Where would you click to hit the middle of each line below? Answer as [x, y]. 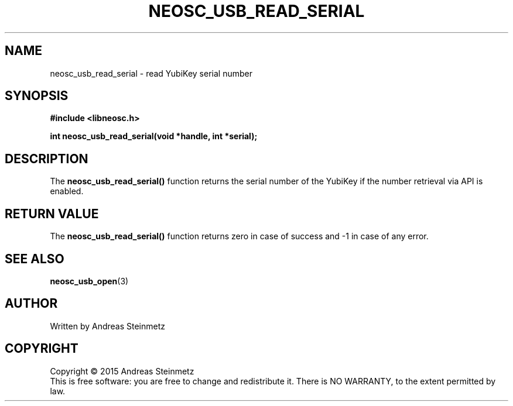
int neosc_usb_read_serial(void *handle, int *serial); [154, 136]
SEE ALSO [35, 259]
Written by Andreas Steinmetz [108, 326]
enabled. [67, 191]
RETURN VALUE [52, 214]
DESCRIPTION [47, 159]
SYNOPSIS [37, 96]
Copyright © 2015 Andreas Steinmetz [122, 371]
